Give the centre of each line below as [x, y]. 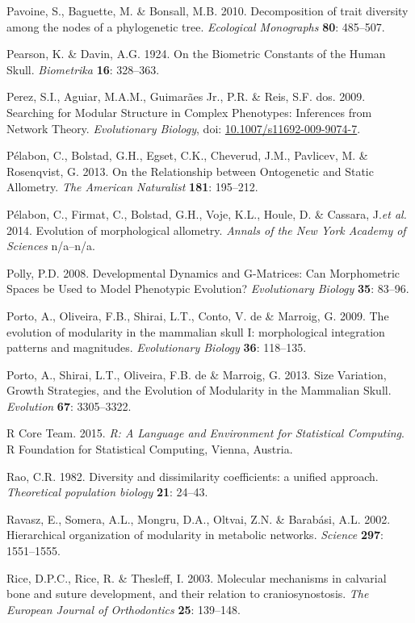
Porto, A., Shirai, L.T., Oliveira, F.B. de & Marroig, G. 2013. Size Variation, [197, 374]
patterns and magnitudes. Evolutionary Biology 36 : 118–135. [157, 347]
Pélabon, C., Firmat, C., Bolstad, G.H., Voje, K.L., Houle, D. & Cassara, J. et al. [207, 213]
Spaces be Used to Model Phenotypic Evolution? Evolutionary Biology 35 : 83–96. [208, 289]
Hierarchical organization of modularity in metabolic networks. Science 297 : [195, 535]
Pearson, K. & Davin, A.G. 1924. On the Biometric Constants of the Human [196, 54]
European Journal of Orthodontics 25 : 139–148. [124, 609]
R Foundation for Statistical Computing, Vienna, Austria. [150, 449]
